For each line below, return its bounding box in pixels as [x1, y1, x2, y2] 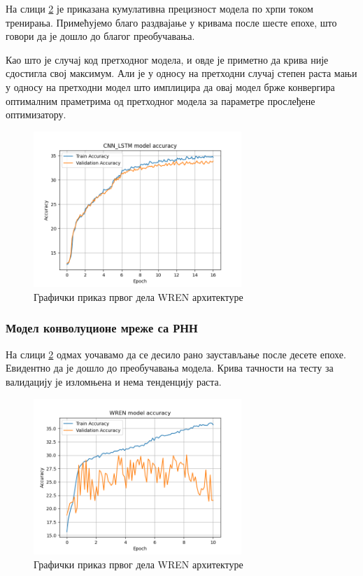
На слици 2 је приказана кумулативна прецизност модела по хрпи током [6, 1, 313, 15]
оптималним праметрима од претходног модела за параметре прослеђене [6, 93, 315, 108]
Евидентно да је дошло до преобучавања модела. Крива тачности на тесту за [6, 360, 334, 375]
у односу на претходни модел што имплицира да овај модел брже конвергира [6, 79, 335, 94]
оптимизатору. [6, 107, 66, 122]
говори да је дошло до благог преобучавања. [6, 29, 195, 43]
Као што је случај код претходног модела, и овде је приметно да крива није [6, 52, 329, 66]
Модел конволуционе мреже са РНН [6, 319, 198, 337]
